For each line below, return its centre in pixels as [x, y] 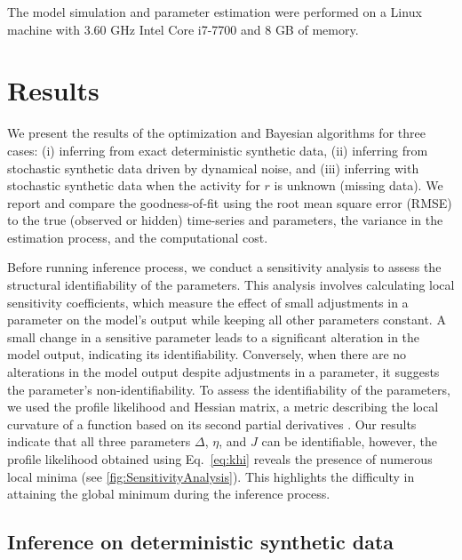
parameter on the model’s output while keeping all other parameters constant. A [227, 320]
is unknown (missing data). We [358, 185]
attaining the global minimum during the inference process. [169, 494]
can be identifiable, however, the [350, 441]
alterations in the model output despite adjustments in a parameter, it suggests [223, 372]
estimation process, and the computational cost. [138, 237]
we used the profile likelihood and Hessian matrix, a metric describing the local [223, 407]
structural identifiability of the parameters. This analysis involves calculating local [231, 285]
